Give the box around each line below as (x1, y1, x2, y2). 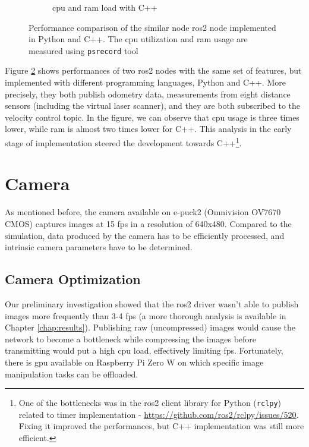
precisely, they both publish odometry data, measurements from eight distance (5, 87, 291, 100)
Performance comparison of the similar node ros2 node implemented (29, 21, 276, 33)
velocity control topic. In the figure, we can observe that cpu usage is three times (5, 111, 299, 123)
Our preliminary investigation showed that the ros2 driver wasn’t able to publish (5, 297, 299, 310)
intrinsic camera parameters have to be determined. (5, 241, 193, 253)
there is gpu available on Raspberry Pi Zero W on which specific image (5, 355, 264, 368)
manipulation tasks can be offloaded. (5, 367, 138, 380)
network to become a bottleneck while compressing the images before (5, 332, 257, 345)
